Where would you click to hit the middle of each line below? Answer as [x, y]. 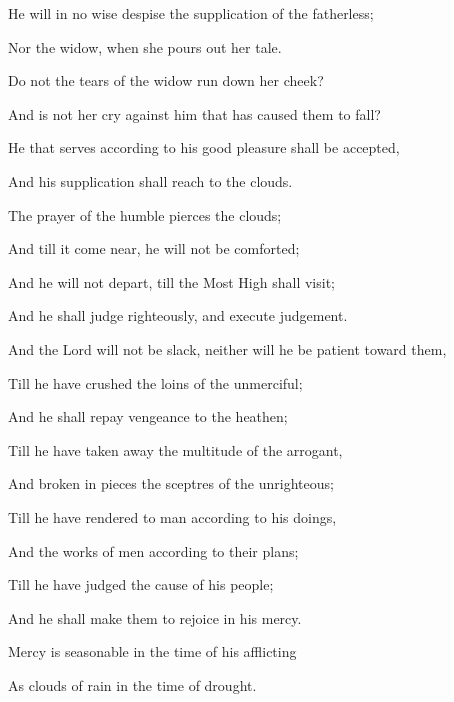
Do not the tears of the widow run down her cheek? [166, 80]
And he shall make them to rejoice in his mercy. [155, 617]
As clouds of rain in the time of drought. [132, 684]
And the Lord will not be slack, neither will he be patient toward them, [227, 348]
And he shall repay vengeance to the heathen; [148, 416]
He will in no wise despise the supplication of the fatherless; [191, 13]
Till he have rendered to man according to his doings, [172, 516]
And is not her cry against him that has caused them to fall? [194, 113]
